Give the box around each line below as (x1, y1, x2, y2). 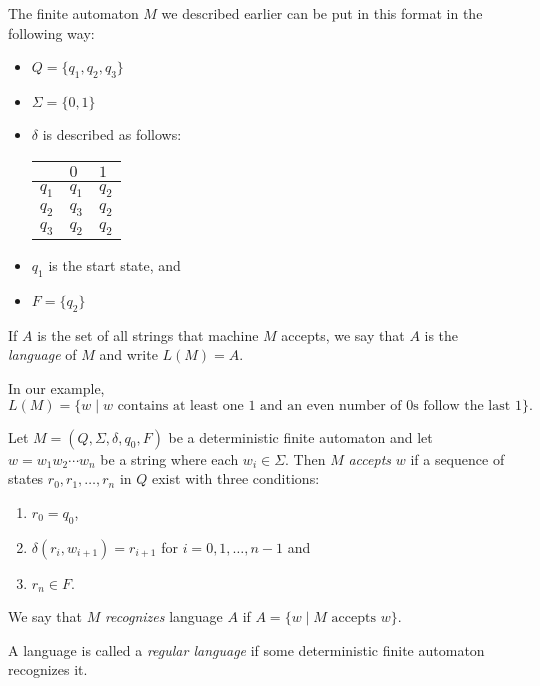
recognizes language (104, 606, 223, 627)
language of (8, 344, 77, 365)
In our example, (8, 377, 105, 398)
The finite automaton (8, 3, 139, 23)
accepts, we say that (281, 324, 405, 345)
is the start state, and (48, 255, 181, 276)
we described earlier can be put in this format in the (161, 3, 483, 23)
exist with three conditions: (152, 468, 320, 489)
